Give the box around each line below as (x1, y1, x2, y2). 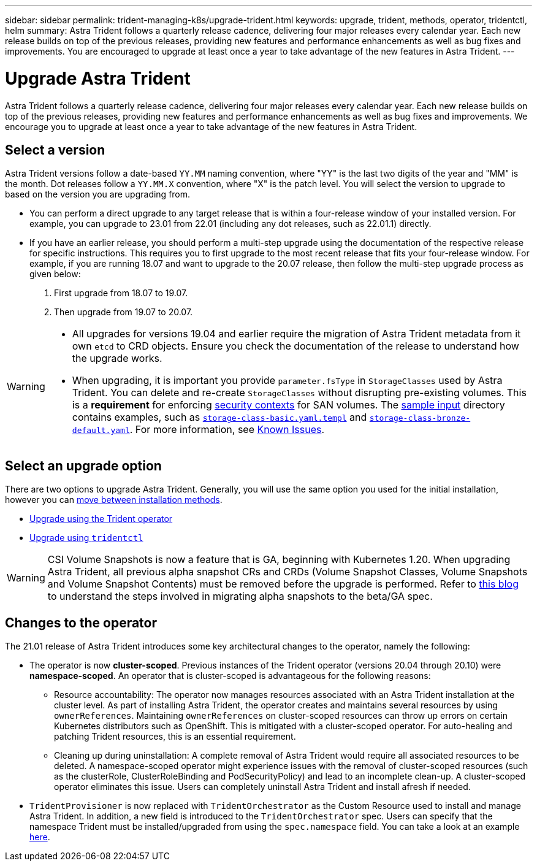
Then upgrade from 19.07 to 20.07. (54, 307, 193, 318)
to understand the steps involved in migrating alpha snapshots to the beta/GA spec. (47, 590, 433, 603)
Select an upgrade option (5, 458, 162, 473)
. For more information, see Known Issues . (129, 423, 325, 436)
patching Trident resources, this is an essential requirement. (54, 731, 296, 742)
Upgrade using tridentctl (29, 532, 143, 543)
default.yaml (72, 426, 130, 435)
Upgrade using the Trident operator (29, 513, 173, 524)
